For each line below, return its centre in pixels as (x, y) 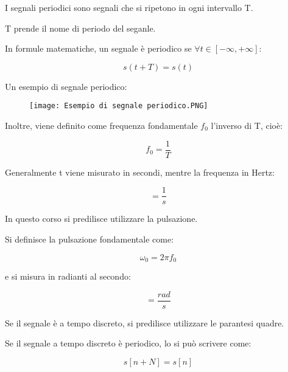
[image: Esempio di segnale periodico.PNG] (119, 106)
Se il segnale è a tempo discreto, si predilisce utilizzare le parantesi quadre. (145, 322)
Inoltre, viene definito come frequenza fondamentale (101, 126)
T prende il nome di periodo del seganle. (80, 28)
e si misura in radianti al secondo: (68, 276)
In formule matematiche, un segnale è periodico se (98, 48)
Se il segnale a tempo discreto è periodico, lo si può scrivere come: (128, 343)
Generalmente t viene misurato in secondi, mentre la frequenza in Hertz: (140, 172)
